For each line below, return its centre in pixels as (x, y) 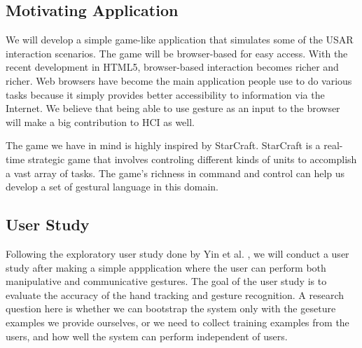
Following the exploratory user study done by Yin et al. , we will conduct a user (177, 253)
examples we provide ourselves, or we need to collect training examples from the (177, 322)
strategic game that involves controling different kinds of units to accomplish (192, 159)
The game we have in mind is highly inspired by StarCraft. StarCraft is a (163, 145)
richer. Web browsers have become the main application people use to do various (179, 80)
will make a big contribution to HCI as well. (100, 121)
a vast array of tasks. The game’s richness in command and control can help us (175, 173)
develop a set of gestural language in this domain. (112, 187)
